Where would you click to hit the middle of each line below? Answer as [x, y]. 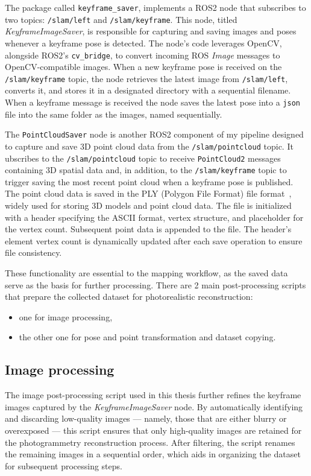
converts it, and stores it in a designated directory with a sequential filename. [148, 90]
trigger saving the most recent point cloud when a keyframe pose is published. [149, 181]
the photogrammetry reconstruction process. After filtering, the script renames [150, 442]
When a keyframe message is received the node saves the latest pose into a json [152, 102]
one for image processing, [66, 316]
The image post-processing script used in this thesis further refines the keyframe [153, 395]
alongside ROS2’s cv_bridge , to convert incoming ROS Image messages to [143, 55]
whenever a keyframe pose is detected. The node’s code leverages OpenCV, [143, 43]
